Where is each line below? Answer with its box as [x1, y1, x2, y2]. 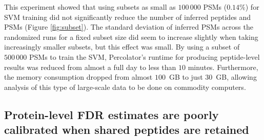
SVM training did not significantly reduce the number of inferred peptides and [4, 11, 251, 22]
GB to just [169, 72, 203, 82]
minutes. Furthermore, [188, 61, 258, 72]
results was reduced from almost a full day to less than [4, 61, 176, 72]
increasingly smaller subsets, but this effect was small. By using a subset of [4, 41, 240, 52]
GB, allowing [216, 72, 257, 82]
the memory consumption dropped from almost [4, 72, 153, 82]
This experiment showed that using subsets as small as [4, 2, 176, 12]
